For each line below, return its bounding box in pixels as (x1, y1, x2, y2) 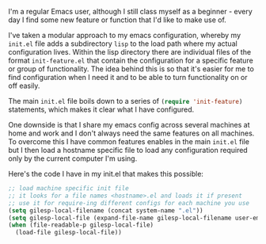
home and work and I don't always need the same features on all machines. (8, 128, 255, 138)
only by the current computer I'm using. (8, 154, 138, 163)
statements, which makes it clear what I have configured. (8, 105, 195, 114)
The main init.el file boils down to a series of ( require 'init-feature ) (8, 97, 243, 105)
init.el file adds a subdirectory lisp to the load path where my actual (8, 39, 237, 48)
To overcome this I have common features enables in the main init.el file (8, 137, 249, 146)
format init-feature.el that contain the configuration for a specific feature (8, 55, 253, 65)
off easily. (8, 81, 40, 90)
